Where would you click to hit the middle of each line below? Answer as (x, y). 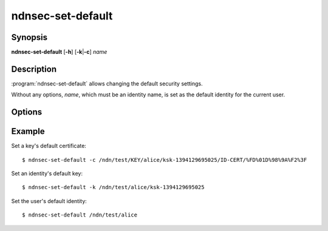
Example (28, 131)
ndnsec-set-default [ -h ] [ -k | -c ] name (59, 52)
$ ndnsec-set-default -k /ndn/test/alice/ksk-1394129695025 (113, 187)
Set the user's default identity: (49, 201)
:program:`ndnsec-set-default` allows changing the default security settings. (107, 83)
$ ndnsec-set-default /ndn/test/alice (80, 215)
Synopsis (29, 37)
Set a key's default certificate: (49, 146)
